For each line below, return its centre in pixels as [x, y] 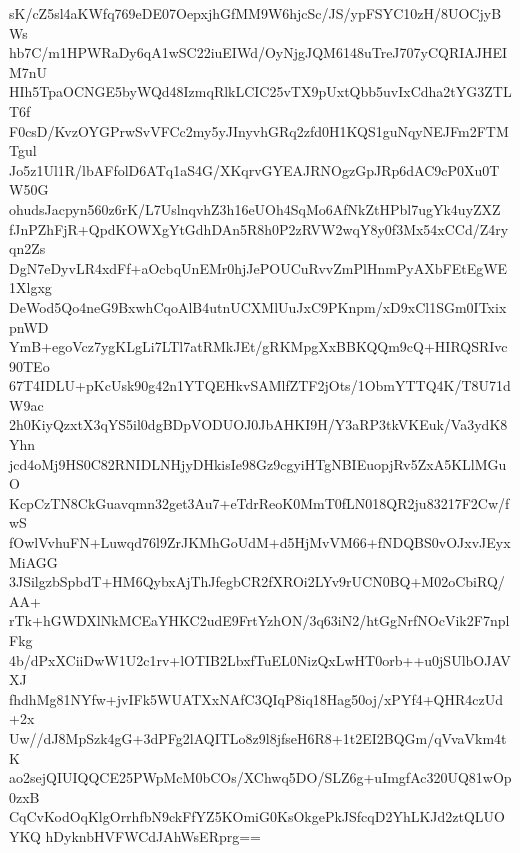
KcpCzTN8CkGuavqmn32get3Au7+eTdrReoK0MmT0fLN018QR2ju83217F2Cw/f [259, 502]
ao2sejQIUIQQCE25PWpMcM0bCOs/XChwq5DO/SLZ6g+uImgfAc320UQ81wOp [260, 777]
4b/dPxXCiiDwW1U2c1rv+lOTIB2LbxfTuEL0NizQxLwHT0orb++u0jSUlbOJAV [260, 659]
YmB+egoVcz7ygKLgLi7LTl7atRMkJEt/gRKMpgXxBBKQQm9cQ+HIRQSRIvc [258, 346]
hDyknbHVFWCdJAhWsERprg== [153, 835]
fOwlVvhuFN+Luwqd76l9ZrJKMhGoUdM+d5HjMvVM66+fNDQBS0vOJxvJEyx [260, 542]
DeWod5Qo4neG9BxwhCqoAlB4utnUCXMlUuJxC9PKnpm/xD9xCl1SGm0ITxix [258, 306]
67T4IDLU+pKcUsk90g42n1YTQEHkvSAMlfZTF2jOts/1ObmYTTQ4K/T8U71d [260, 385]
